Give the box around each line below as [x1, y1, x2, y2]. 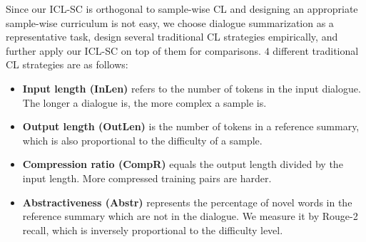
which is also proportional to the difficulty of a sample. [22, 132, 263, 147]
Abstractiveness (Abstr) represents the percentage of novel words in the [22, 194, 352, 209]
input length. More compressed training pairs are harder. [22, 170, 272, 185]
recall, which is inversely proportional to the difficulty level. [22, 222, 283, 237]
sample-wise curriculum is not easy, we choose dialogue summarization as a [6, 15, 334, 30]
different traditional [273, 43, 359, 58]
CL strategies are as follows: [6, 57, 128, 72]
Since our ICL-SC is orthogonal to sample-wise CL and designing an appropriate [6, 1, 358, 16]
